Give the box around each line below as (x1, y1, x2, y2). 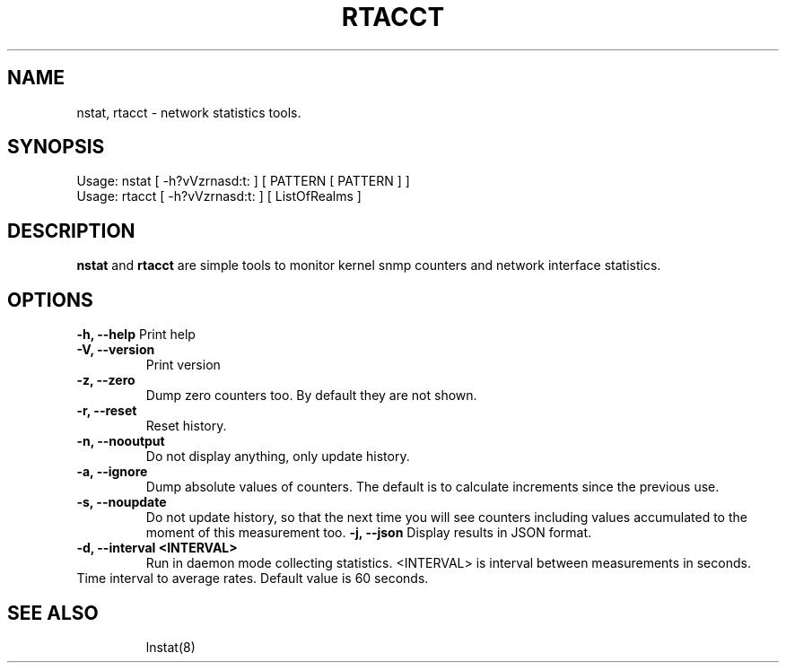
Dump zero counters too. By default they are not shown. (145, 387, 477, 404)
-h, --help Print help (76, 326, 196, 343)
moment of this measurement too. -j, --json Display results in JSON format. (145, 525, 592, 541)
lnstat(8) (145, 639, 196, 655)
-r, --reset (76, 403, 137, 419)
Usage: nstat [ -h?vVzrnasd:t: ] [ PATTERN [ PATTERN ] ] (76, 173, 410, 189)
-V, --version (76, 342, 155, 358)
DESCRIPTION (7, 219, 135, 242)
